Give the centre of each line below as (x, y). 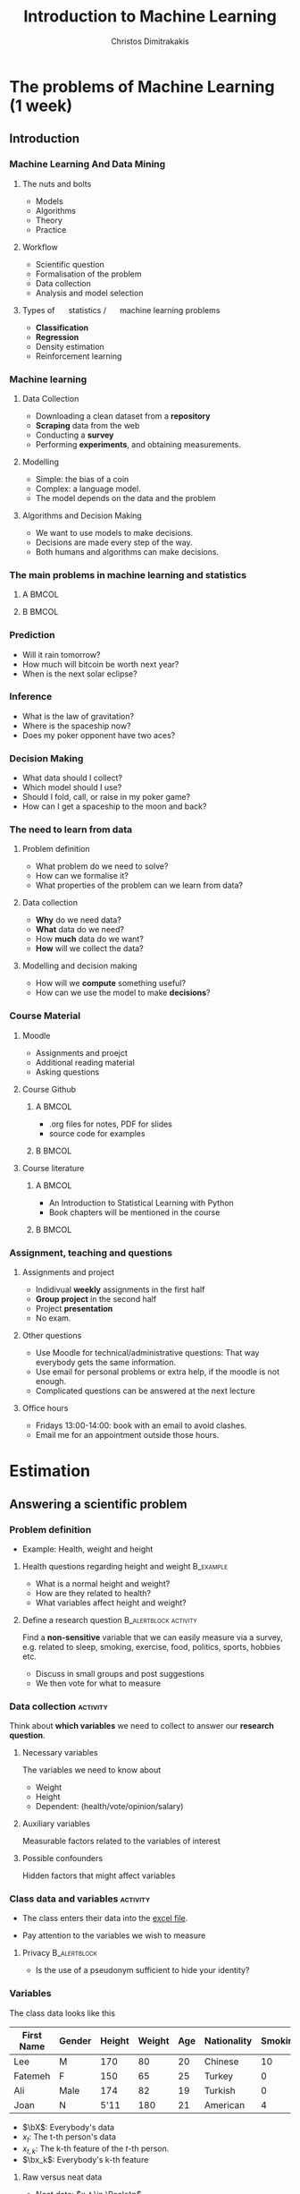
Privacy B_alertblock (60, 1953)
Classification (62, 327)
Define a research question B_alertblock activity (110, 1620)
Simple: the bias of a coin (82, 479)
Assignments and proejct (81, 1052)
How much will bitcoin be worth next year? (100, 664)
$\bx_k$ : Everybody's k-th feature (85, 2160)
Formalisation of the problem (88, 274)
